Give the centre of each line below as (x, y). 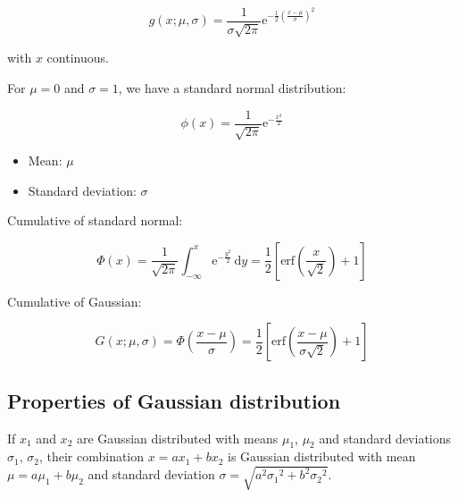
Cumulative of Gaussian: (75, 301)
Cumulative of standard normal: (95, 220)
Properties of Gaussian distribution (174, 400)
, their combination (92, 456)
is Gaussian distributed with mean (322, 456)
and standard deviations (385, 438)
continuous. (78, 58)
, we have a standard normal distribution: (232, 88)
